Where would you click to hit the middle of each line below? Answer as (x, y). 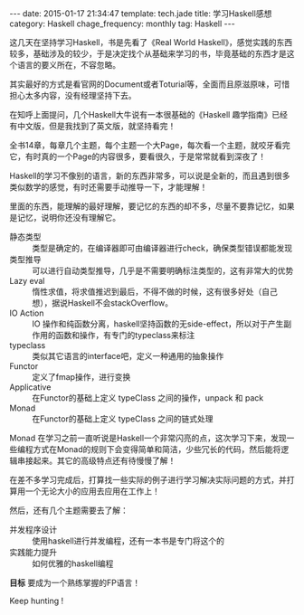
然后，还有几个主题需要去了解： (69, 510)
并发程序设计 (33, 530)
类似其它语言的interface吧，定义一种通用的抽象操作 (128, 356)
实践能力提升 (33, 552)
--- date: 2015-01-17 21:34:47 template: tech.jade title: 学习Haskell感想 (141, 14)
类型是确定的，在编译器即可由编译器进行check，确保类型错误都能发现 (162, 248)
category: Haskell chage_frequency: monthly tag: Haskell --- (122, 24)
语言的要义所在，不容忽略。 (68, 65)
